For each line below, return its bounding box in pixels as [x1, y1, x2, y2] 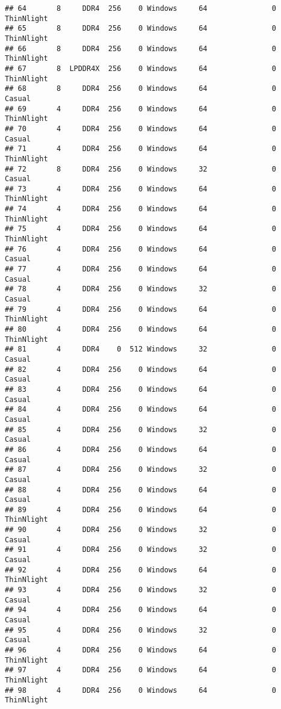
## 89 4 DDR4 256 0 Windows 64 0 [5, 505, 277, 514]
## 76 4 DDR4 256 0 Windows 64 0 [5, 244, 277, 253]
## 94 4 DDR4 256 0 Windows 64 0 [5, 605, 277, 615]
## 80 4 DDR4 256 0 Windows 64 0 [5, 325, 277, 333]
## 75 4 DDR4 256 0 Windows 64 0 [5, 224, 277, 234]
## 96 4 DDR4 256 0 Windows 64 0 [5, 646, 277, 654]
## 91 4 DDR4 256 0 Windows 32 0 [5, 545, 277, 554]
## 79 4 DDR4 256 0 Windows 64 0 [5, 305, 277, 314]
